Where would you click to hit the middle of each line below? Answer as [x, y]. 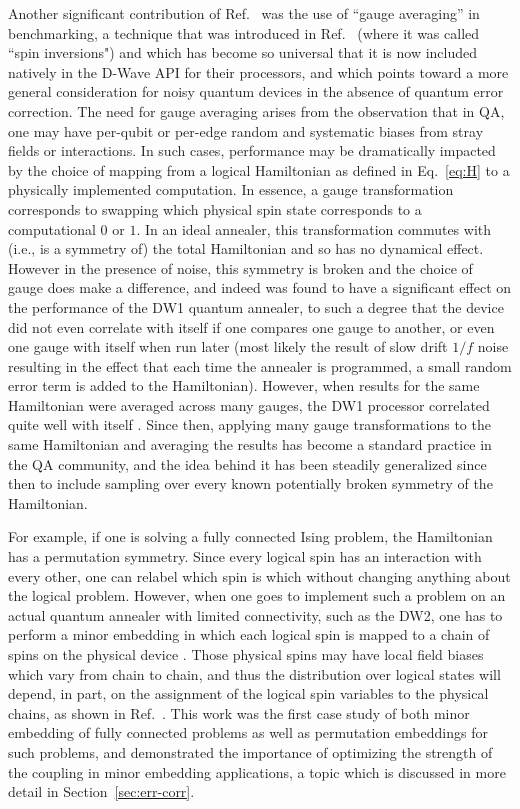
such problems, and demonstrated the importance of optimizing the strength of [250, 751]
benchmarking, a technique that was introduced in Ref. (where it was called [244, 32]
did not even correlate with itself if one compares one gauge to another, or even [251, 326]
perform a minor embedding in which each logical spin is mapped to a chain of [249, 634]
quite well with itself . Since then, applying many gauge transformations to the [249, 424]
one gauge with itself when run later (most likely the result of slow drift [228, 346]
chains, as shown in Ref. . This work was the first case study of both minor [239, 712]
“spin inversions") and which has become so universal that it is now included [243, 52]
